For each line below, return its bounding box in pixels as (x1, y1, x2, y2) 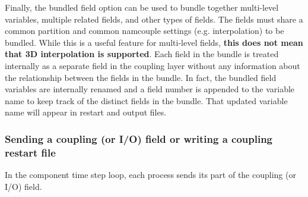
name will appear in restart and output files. (5, 106, 167, 118)
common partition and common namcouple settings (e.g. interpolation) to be (5, 24, 284, 37)
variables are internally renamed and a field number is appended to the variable (5, 83, 295, 95)
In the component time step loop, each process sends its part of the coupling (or (5, 168, 296, 181)
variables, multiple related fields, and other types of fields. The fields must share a (5, 12, 303, 25)
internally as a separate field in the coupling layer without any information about (5, 59, 300, 71)
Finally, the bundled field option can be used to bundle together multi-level (5, 1, 279, 13)
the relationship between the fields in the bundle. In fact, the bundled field (5, 71, 277, 83)
